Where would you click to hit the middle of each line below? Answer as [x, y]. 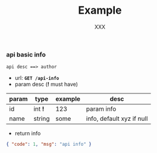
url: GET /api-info [37, 78]
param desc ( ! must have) [46, 85]
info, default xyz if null [117, 118]
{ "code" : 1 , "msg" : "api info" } [49, 144]
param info [101, 109]
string [42, 118]
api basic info [26, 54]
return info [28, 133]
